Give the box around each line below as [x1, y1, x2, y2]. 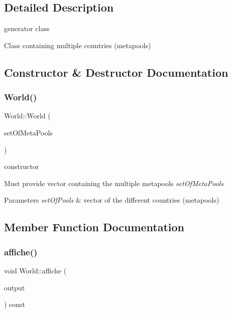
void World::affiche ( [4, 265, 67, 275]
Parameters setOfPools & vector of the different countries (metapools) [4, 195, 219, 205]
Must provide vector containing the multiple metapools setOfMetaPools [4, 178, 224, 188]
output [4, 282, 25, 292]
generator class [4, 23, 50, 34]
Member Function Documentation [4, 219, 185, 235]
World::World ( [4, 110, 51, 121]
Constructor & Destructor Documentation [4, 64, 228, 80]
